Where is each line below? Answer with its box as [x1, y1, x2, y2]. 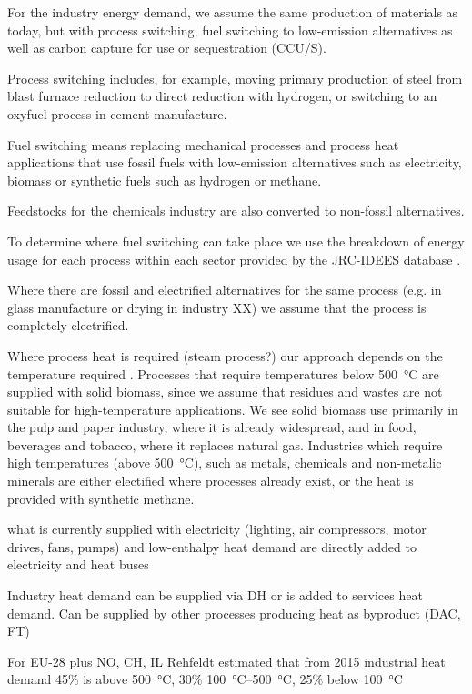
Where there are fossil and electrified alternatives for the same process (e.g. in [7, 280, 442, 299]
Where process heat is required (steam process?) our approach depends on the [7, 346, 443, 365]
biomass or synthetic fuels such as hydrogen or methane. [7, 170, 322, 189]
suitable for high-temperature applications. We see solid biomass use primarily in [7, 399, 458, 418]
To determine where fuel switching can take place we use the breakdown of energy [7, 231, 465, 250]
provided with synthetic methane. [7, 488, 195, 508]
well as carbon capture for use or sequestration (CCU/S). [7, 38, 326, 57]
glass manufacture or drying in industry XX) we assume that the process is [7, 297, 427, 317]
